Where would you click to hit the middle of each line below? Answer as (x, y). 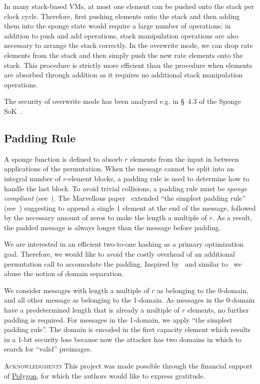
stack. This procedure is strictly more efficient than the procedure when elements (128, 65)
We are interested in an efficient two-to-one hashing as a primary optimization (124, 244)
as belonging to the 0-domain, (203, 290)
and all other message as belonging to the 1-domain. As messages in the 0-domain (129, 300)
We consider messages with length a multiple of (77, 290)
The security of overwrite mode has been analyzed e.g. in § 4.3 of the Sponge (123, 101)
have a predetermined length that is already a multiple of (92, 310)
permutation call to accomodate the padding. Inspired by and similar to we (123, 263)
